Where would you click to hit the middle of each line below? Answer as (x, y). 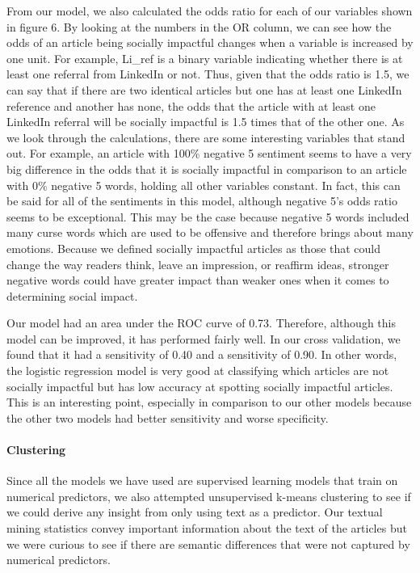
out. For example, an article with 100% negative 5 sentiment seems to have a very (209, 153)
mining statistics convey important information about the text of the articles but (207, 528)
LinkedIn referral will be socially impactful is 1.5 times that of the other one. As (206, 122)
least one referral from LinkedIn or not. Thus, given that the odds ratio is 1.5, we (208, 74)
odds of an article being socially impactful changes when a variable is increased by (210, 42)
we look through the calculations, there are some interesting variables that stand (206, 137)
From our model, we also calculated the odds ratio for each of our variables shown (210, 11)
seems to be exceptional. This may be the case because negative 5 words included (208, 216)
